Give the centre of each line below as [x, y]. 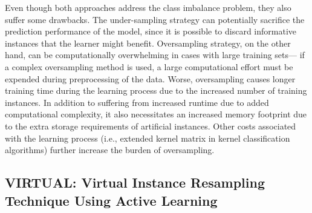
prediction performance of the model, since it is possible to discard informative [151, 31]
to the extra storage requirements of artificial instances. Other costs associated [151, 126]
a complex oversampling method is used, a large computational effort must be [149, 66]
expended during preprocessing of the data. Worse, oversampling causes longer [150, 78]
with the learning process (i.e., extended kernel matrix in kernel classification [148, 138]
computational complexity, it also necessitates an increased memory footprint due [156, 114]
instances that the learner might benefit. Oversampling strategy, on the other [148, 43]
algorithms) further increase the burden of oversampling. [110, 150]
